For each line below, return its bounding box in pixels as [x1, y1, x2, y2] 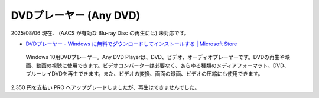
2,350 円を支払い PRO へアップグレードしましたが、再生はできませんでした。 [11, 83, 200, 91]
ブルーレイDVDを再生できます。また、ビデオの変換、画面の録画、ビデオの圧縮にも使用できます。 [25, 70, 263, 77]
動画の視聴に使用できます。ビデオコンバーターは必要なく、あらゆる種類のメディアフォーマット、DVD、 [35, 62, 289, 69]
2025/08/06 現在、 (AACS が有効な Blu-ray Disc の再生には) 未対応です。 [11, 30, 190, 37]
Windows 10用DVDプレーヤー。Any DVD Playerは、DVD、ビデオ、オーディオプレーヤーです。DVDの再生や [25, 54, 285, 61]
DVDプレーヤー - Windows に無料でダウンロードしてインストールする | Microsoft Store [25, 40, 237, 47]
